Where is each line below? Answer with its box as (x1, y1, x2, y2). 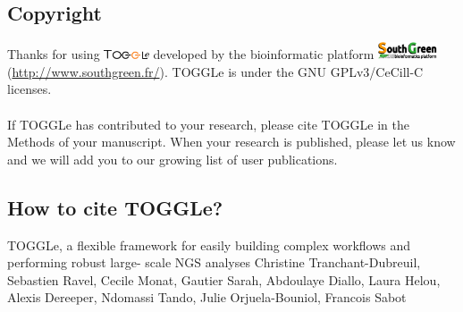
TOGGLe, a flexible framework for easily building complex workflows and (7, 235, 411, 254)
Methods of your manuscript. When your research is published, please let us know (7, 132, 456, 151)
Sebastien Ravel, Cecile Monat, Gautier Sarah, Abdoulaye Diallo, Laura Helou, (7, 270, 441, 289)
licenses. (7, 80, 52, 98)
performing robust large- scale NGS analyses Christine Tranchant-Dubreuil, (7, 253, 421, 272)
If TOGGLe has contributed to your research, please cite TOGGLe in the (7, 114, 409, 133)
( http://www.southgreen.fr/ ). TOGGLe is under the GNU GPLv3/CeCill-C (7, 62, 424, 80)
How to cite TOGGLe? (7, 193, 223, 221)
